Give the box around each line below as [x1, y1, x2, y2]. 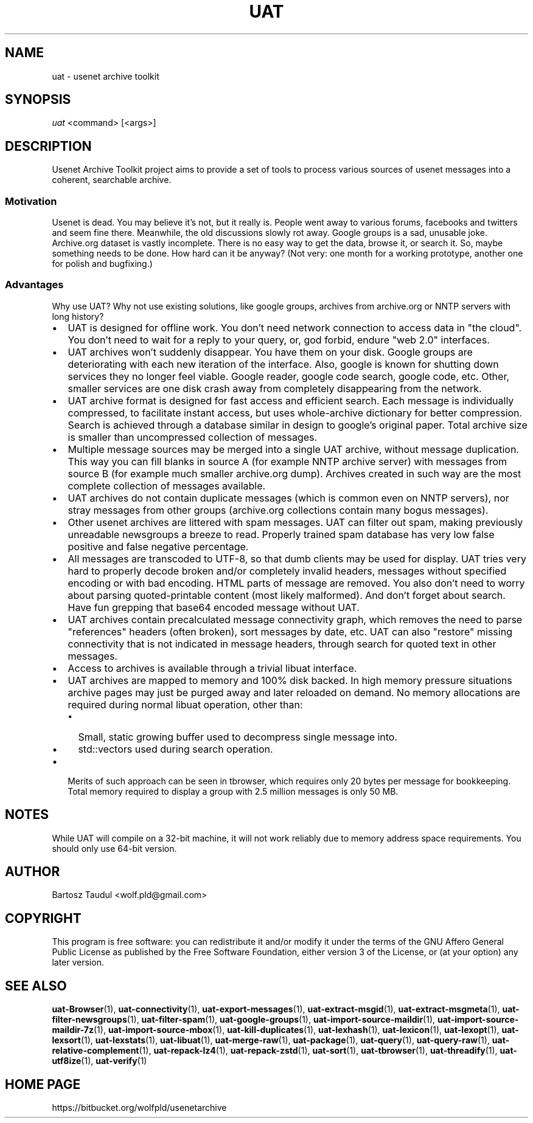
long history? [52, 311, 104, 322]
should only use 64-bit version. [52, 843, 177, 854]
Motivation [5, 195, 57, 207]
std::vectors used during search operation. [78, 742, 273, 755]
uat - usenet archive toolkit [52, 71, 159, 81]
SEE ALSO [5, 978, 67, 993]
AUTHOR [5, 864, 60, 880]
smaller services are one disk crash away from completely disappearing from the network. [68, 382, 482, 395]
